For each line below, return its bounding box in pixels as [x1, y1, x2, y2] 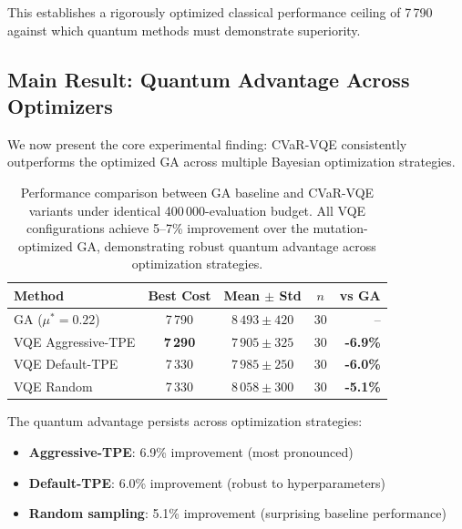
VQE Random [14, 377, 93, 396]
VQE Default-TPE [14, 354, 118, 373]
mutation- [313, 219, 368, 238]
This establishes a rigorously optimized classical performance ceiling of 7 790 [7, 3, 433, 21]
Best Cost [148, 285, 211, 304]
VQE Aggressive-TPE [14, 331, 136, 351]
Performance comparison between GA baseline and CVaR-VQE [20, 182, 375, 201]
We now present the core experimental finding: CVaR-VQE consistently [7, 134, 407, 153]
